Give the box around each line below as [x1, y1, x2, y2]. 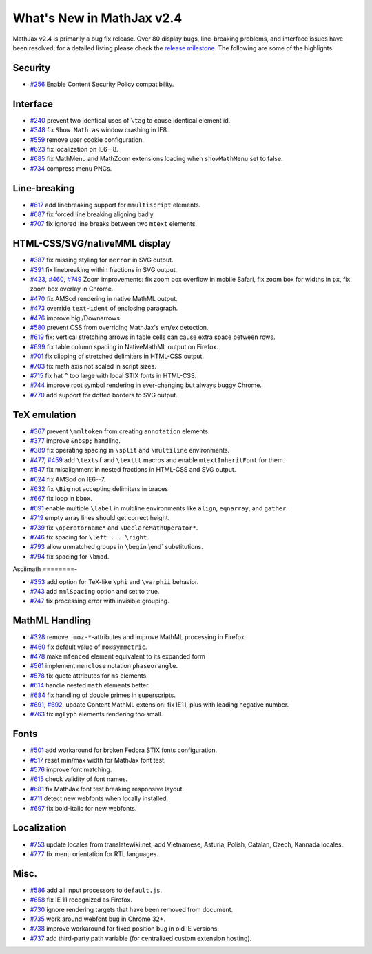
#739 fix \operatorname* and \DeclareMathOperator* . [30, 523, 198, 532]
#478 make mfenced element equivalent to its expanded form [30, 652, 206, 661]
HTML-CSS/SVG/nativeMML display [12, 238, 172, 249]
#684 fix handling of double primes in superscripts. [30, 691, 176, 699]
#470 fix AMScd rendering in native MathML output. [30, 294, 178, 302]
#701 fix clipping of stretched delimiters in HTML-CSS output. [30, 352, 205, 361]
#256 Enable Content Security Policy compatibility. [30, 80, 174, 88]
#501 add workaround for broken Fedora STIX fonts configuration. [30, 746, 218, 754]
